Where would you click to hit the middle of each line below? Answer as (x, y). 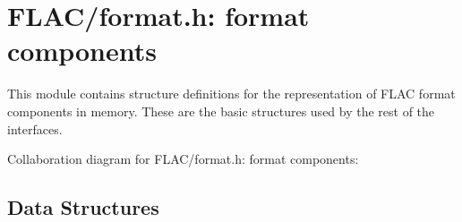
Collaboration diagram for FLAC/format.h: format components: (183, 159)
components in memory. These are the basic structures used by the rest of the (221, 111)
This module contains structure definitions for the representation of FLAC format (231, 94)
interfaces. (35, 128)
